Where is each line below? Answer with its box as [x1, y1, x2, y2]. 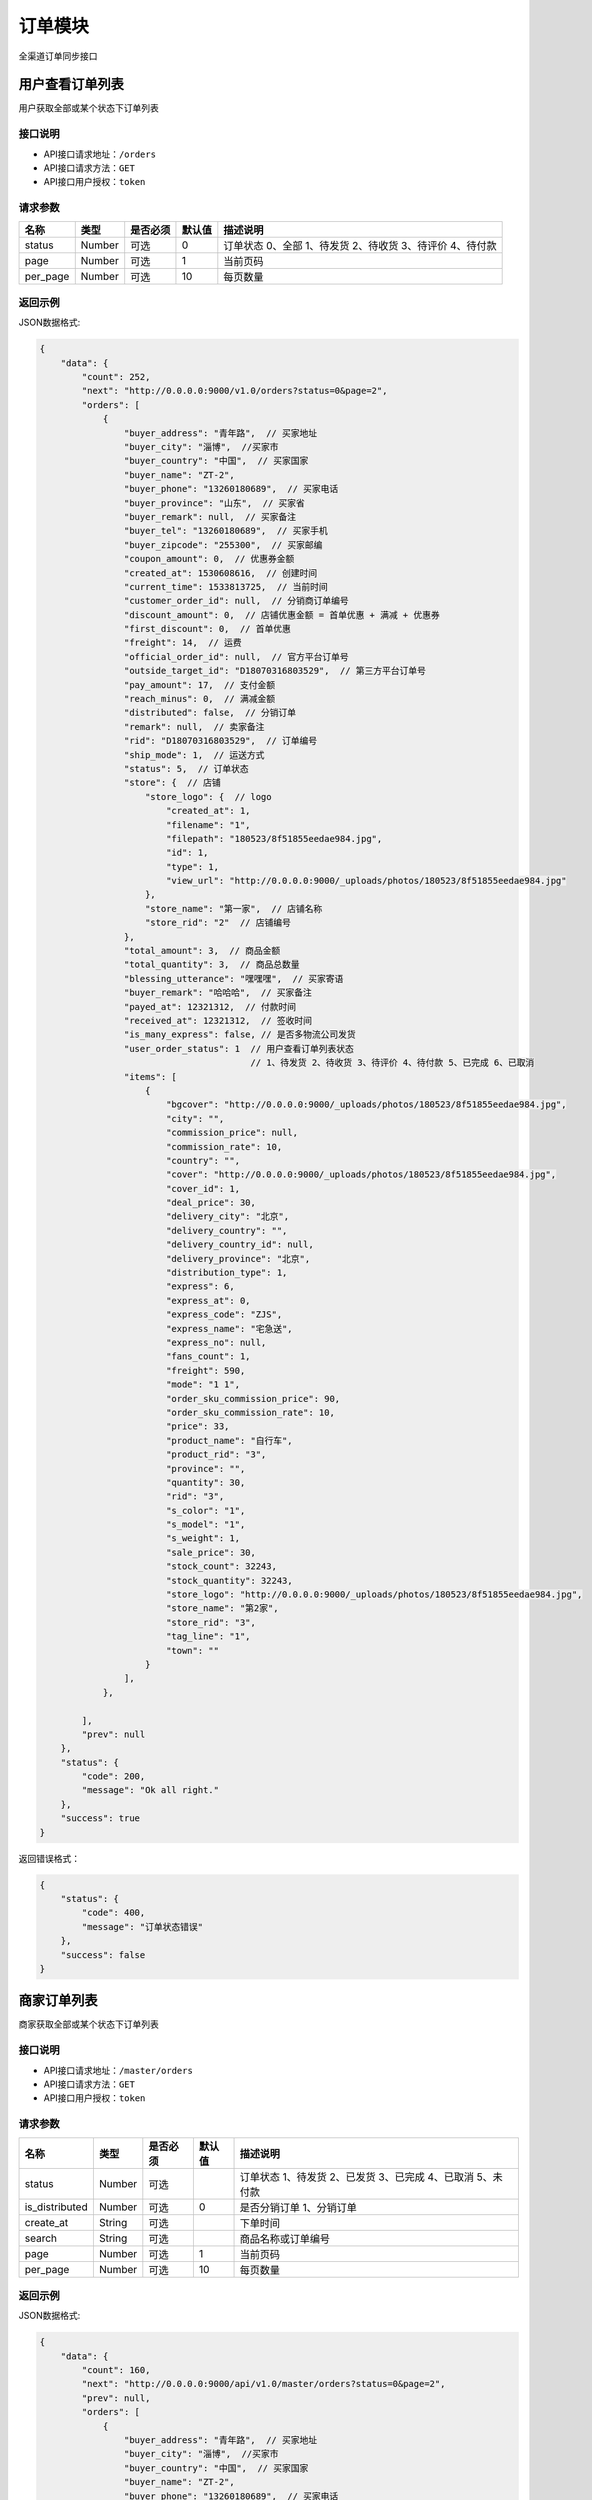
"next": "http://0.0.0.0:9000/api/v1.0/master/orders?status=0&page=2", [81, 2378, 446, 2390]
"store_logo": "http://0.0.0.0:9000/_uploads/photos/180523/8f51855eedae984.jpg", [165, 1589, 583, 1600]
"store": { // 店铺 [123, 777, 221, 789]
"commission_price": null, [165, 1127, 299, 1139]
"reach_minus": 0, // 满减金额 [123, 693, 275, 705]
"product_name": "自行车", [165, 1435, 294, 1446]
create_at [24, 2215, 69, 2229]
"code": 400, [81, 1907, 146, 1919]
